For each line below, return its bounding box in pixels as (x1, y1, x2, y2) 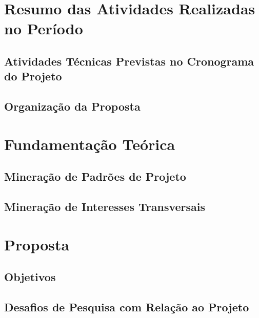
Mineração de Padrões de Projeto (4, 168, 186, 184)
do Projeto (4, 68, 62, 84)
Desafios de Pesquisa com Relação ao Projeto (4, 299, 249, 314)
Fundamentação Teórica (4, 133, 175, 154)
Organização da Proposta (4, 98, 141, 114)
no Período (4, 18, 83, 39)
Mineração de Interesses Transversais (4, 199, 206, 215)
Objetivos (4, 269, 56, 285)
